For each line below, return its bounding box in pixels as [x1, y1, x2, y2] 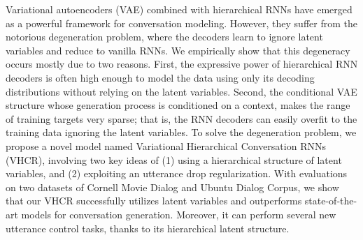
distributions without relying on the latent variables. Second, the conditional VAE [6, 84, 357, 98]
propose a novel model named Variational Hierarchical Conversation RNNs [6, 138, 326, 153]
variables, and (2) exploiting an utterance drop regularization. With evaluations [6, 166, 348, 181]
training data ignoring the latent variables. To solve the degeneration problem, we [6, 125, 357, 140]
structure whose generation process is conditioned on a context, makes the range [6, 98, 350, 112]
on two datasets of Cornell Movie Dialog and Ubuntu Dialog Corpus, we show [6, 179, 339, 194]
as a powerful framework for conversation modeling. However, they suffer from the [6, 15, 357, 30]
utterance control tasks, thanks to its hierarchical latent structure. [6, 220, 290, 235]
